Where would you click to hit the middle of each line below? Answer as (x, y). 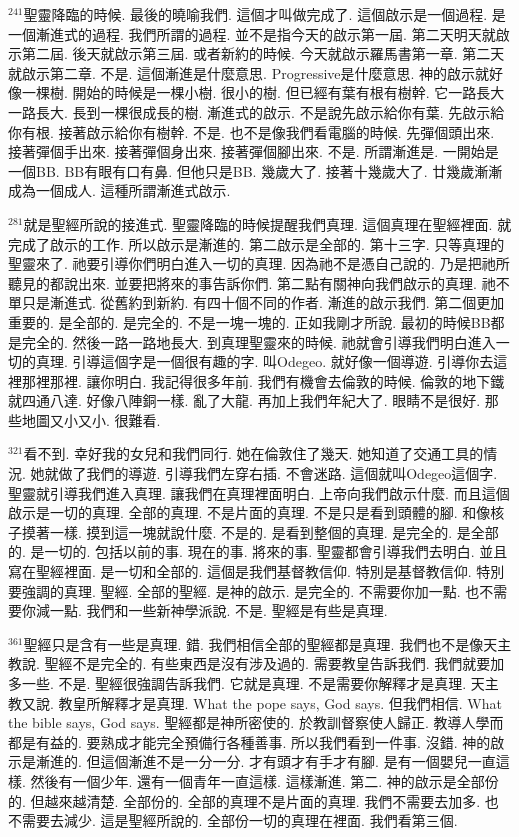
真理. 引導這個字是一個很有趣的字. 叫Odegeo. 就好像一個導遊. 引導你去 (264, 361)
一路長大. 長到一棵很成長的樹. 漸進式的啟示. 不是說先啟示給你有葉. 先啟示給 (256, 111)
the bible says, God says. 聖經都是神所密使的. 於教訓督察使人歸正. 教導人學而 (256, 722)
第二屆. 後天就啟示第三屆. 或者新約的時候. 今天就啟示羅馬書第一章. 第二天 (263, 53)
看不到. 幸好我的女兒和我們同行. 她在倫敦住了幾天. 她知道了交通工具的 (253, 453)
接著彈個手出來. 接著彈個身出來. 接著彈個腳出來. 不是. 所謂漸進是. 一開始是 (253, 151)
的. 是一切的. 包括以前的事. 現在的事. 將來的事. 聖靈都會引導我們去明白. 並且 (258, 551)
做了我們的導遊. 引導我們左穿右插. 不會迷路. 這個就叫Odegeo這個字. (278, 473)
